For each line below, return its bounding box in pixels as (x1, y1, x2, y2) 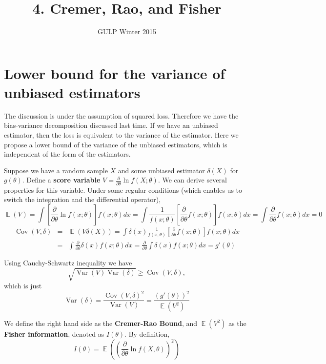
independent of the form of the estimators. (4, 149, 131, 159)
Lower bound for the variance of (4, 63, 225, 83)
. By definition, (124, 329, 170, 339)
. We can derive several (158, 175, 227, 185)
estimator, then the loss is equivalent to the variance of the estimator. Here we (4, 130, 239, 140)
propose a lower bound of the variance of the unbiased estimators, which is (4, 139, 227, 149)
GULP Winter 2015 (98, 26, 156, 37)
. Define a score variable (22, 175, 101, 185)
